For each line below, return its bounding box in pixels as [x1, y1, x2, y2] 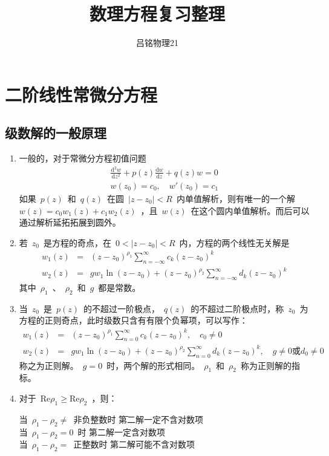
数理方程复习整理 [89, 1, 225, 26]
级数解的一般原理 [5, 123, 106, 142]
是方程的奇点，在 [43, 236, 111, 249]
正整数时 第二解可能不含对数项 [73, 438, 195, 451]
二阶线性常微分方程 [5, 82, 158, 106]
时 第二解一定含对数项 [77, 425, 166, 438]
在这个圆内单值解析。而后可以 [191, 204, 310, 217]
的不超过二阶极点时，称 [191, 302, 284, 314]
